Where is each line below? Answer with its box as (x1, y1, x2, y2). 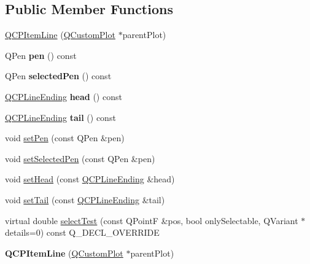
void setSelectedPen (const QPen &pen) (5, 152, 155, 165)
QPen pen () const (5, 49, 77, 61)
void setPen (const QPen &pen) (5, 131, 125, 144)
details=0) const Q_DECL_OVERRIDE (5, 226, 160, 239)
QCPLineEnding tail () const (5, 111, 116, 123)
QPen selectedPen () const (5, 69, 112, 82)
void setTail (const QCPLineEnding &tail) (5, 193, 165, 206)
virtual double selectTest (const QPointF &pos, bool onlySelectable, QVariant (5, 214, 298, 227)
